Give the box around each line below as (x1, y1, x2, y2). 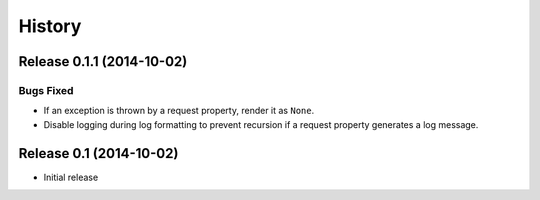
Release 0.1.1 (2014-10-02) (18, 53, 188, 70)
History (18, 15, 82, 37)
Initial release (43, 171, 99, 183)
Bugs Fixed (18, 83, 74, 97)
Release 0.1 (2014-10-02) (18, 145, 179, 162)
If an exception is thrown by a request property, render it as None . (43, 105, 315, 117)
